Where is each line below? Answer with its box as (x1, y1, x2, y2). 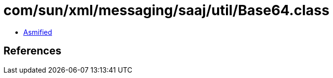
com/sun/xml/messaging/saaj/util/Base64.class (3, 2, 330, 19)
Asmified (23, 27, 53, 36)
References (3, 45, 61, 57)
